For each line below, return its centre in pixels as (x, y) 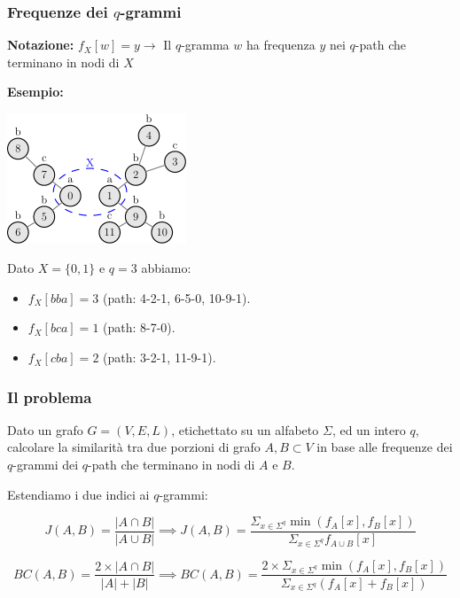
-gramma (205, 45)
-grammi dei (46, 465)
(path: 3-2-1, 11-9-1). (160, 357)
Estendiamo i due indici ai (78, 494)
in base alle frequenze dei (385, 447)
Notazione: (41, 45)
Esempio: (35, 92)
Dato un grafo (45, 429)
